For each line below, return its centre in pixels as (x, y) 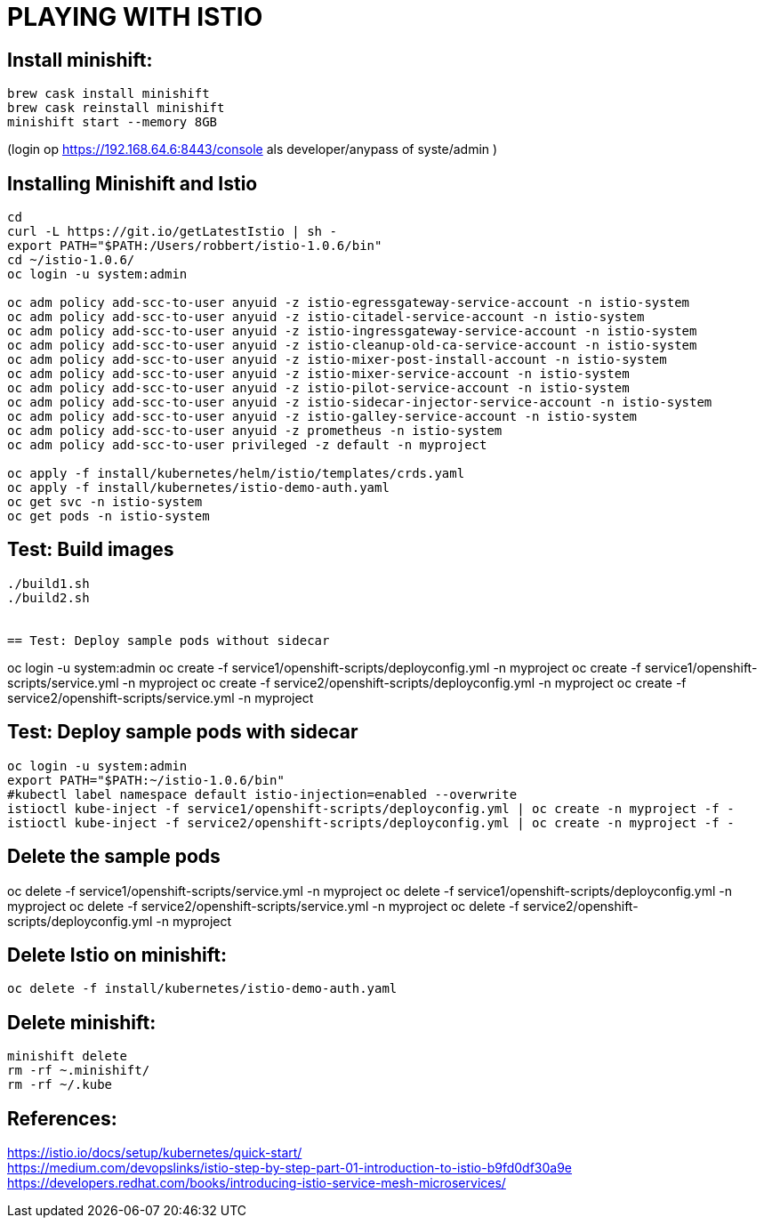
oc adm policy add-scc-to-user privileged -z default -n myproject (247, 445)
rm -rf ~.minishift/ (79, 1071)
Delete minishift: (82, 1022)
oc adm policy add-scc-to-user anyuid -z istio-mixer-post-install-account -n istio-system (337, 360)
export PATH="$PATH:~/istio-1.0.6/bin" (146, 780)
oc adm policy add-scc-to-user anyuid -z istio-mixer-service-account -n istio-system (318, 374)
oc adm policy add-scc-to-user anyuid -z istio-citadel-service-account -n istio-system (326, 317)
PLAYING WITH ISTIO (135, 17)
